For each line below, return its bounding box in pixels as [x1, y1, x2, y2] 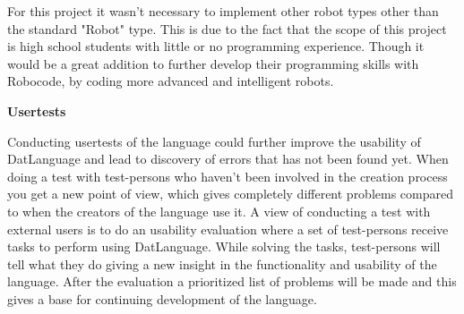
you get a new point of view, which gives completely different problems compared [7, 184, 454, 203]
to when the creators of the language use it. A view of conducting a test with [7, 201, 431, 220]
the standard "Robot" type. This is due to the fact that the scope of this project [7, 19, 447, 38]
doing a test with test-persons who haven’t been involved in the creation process [7, 166, 448, 185]
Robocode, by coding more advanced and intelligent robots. [7, 72, 334, 90]
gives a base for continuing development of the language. [7, 289, 317, 308]
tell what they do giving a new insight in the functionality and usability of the [7, 254, 437, 273]
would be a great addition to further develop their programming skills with [7, 54, 419, 72]
